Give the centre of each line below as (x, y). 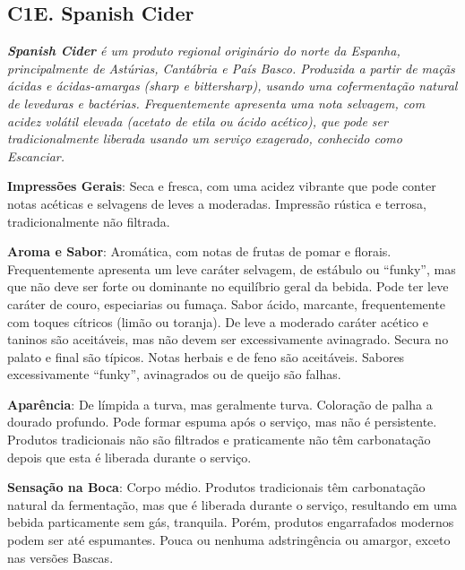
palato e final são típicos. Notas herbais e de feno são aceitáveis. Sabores (206, 356)
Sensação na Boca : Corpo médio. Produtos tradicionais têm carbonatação (216, 487)
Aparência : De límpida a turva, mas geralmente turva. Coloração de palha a (220, 404)
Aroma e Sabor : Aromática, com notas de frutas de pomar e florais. (199, 251)
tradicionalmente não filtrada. (89, 221)
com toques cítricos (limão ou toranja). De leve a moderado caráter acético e (218, 321)
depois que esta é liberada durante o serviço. (129, 457)
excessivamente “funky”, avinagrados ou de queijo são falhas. (174, 374)
